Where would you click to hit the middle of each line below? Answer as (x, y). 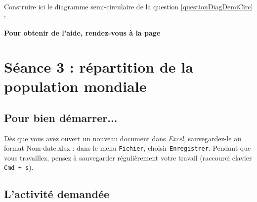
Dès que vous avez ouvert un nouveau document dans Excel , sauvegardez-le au (123, 138)
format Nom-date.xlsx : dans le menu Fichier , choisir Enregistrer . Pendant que (128, 148)
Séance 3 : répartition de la (99, 66)
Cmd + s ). (19, 167)
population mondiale (75, 86)
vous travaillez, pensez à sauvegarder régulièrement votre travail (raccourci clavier (128, 157)
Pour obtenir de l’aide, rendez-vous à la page (82, 33)
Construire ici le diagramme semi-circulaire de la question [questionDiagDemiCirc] (128, 6)
